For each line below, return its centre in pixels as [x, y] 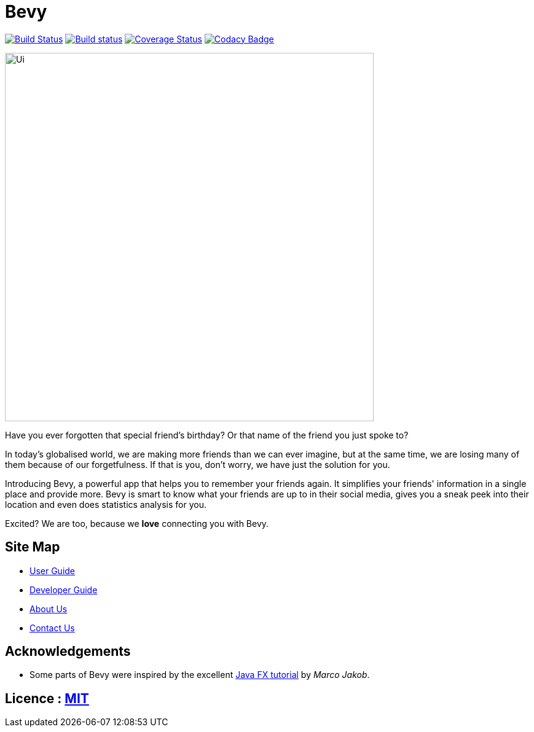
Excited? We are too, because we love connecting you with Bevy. [137, 523]
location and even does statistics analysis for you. [106, 504]
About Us [49, 609]
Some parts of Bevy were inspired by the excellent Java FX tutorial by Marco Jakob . [200, 675]
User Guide [53, 570]
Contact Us [52, 628]
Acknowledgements [68, 652]
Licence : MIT [47, 698]
